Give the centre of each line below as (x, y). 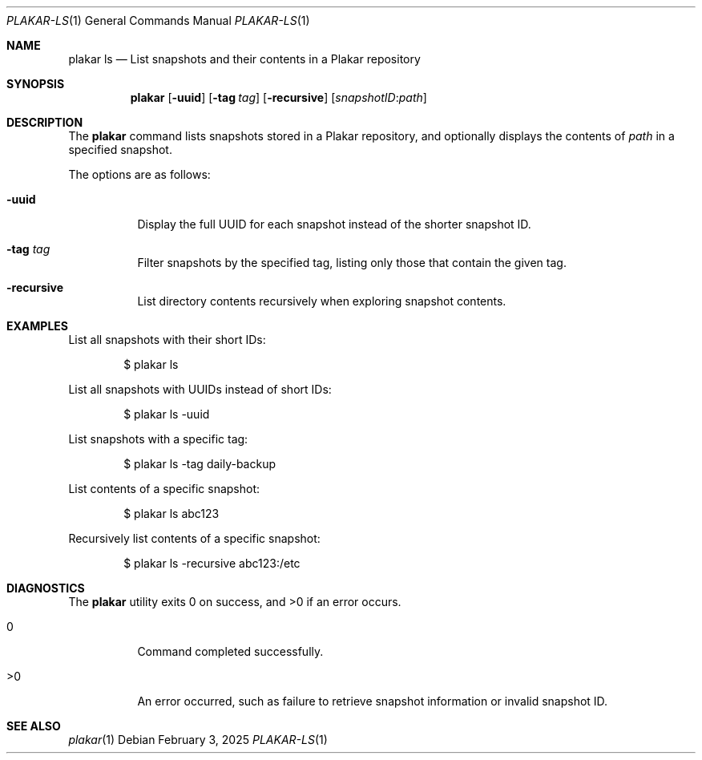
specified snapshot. (120, 150)
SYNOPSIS (36, 84)
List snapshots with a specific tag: (158, 439)
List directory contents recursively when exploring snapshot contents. (322, 301)
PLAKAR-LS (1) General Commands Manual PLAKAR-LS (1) (158, 20)
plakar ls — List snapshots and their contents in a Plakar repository (244, 59)
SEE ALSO (34, 726)
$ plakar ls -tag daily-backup (200, 464)
